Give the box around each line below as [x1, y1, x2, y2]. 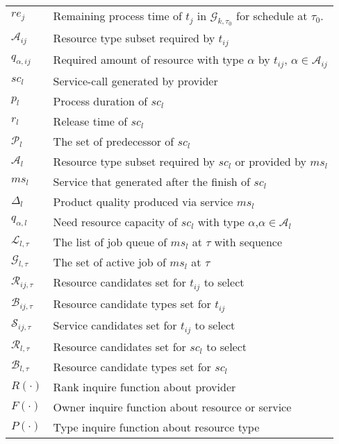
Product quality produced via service [53, 194, 233, 210]
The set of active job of [53, 254, 166, 271]
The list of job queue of [53, 234, 167, 250]
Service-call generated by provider [53, 73, 218, 89]
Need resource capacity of [53, 214, 178, 230]
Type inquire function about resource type [53, 418, 260, 435]
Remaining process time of [53, 8, 182, 24]
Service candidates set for [53, 316, 177, 333]
